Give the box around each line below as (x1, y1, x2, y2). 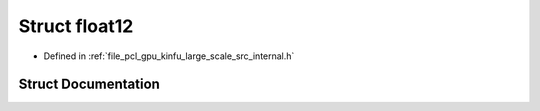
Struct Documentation (18, 76, 160, 93)
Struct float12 (18, 15, 134, 37)
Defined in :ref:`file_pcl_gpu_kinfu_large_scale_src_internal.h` (43, 50, 295, 62)
